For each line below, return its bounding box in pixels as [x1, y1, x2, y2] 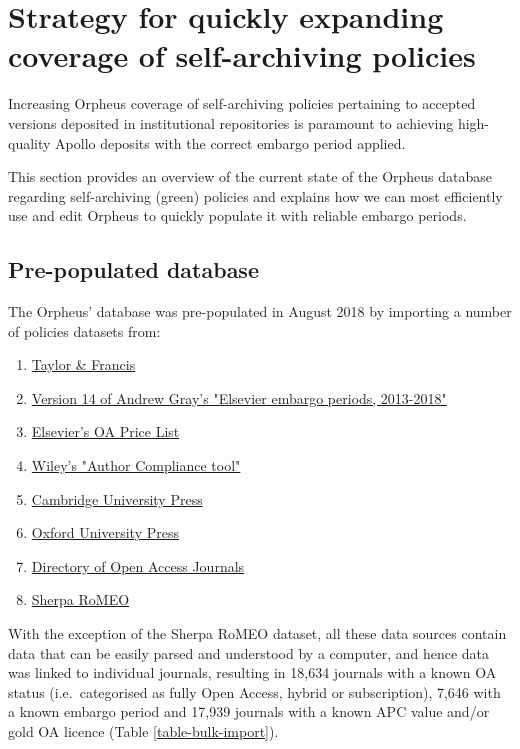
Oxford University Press [31, 522, 179, 543]
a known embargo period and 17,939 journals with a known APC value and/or [8, 701, 490, 722]
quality [8, 132, 51, 153]
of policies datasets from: [8, 320, 161, 341]
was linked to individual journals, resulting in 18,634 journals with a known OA [8, 662, 497, 683]
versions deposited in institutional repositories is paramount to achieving [8, 112, 454, 133]
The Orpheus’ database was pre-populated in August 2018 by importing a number [8, 301, 512, 322]
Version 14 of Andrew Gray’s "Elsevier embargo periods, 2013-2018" [31, 387, 447, 408]
